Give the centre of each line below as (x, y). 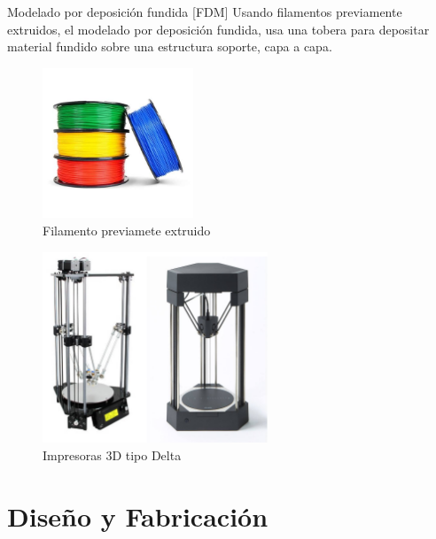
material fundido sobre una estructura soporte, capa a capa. (170, 46)
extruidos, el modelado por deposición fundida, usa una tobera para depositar (218, 29)
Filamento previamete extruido (127, 230)
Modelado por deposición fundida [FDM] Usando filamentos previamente (205, 12)
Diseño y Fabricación (138, 516)
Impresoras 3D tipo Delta (112, 454)
